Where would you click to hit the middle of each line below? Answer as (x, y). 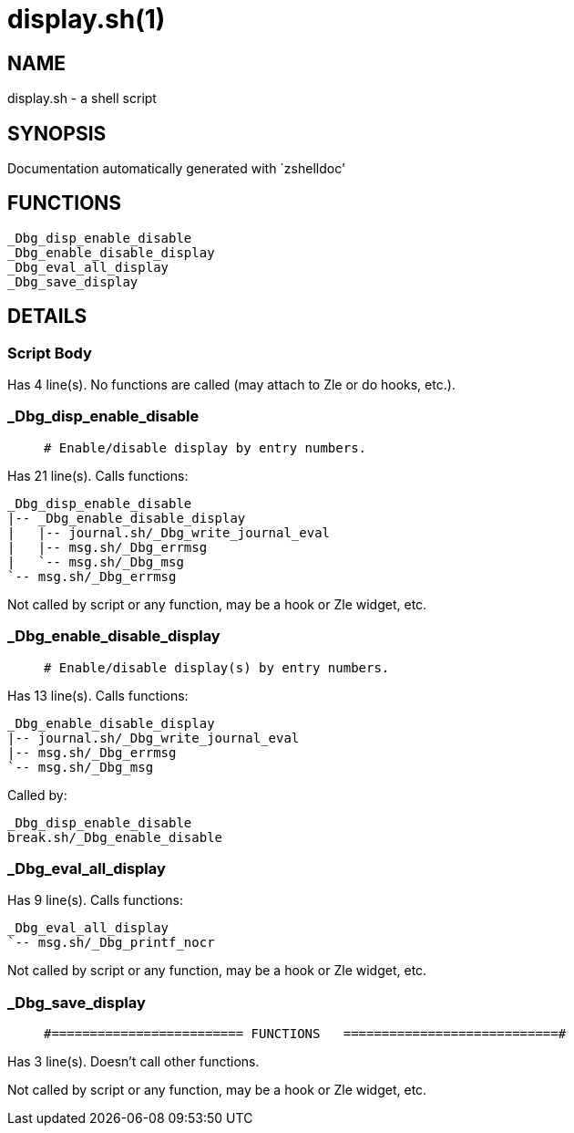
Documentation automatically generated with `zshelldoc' (177, 169)
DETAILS (47, 317)
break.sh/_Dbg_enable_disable (115, 837)
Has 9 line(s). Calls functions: (95, 900)
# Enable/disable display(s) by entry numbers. (217, 667)
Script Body (50, 353)
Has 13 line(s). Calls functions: (98, 695)
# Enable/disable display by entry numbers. (205, 447)
